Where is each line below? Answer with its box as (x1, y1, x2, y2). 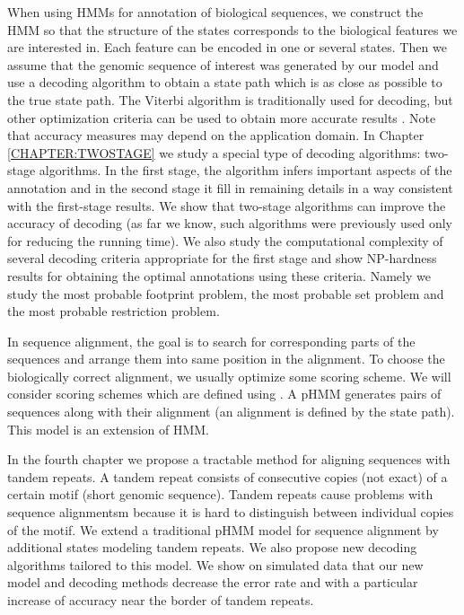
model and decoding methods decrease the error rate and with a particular (7, 573, 418, 592)
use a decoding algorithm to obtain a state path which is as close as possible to (7, 73, 442, 92)
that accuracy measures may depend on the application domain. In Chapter (7, 126, 425, 145)
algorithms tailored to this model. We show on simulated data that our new (7, 555, 424, 574)
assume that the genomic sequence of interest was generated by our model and (7, 55, 439, 74)
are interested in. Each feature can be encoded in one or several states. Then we (7, 38, 447, 57)
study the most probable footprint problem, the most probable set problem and (7, 284, 444, 303)
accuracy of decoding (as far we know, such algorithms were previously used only (7, 214, 453, 233)
